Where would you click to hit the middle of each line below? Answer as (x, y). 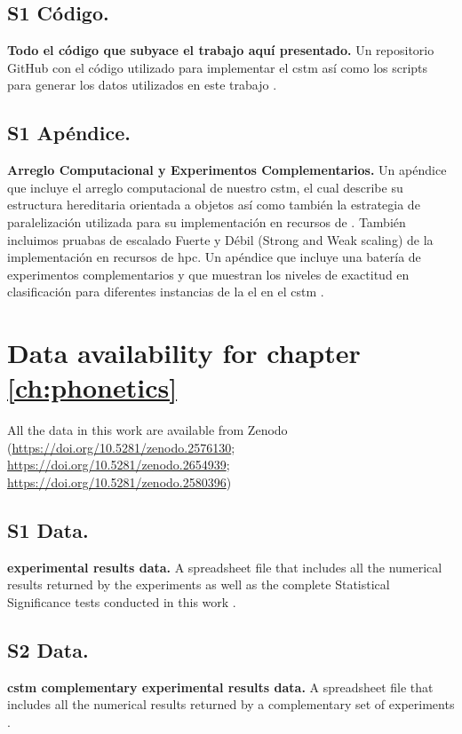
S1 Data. (48, 530)
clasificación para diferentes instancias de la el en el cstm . (166, 292)
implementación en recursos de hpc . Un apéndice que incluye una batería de (214, 257)
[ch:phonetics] (92, 387)
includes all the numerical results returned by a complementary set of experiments (231, 704)
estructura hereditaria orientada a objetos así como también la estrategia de (214, 205)
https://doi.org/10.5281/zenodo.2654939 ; (119, 465)
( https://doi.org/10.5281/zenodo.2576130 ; (121, 447)
